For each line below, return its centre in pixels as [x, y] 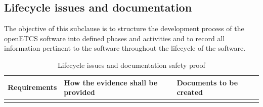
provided [79, 92]
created [190, 92]
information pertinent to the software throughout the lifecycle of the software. [125, 48]
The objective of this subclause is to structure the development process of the [124, 28]
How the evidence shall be [111, 82]
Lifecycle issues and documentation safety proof [131, 65]
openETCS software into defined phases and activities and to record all [115, 38]
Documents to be [207, 82]
